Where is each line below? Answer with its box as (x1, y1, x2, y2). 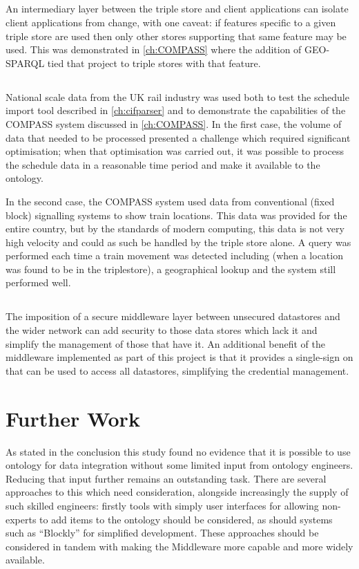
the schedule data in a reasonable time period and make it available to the (6, 157, 320, 171)
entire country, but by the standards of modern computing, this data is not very (6, 221, 345, 236)
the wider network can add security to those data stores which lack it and (6, 323, 318, 337)
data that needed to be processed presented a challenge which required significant (6, 130, 351, 144)
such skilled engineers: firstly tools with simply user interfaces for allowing (6, 498, 319, 512)
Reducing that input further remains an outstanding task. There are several (6, 471, 327, 485)
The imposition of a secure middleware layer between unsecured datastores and (6, 309, 340, 324)
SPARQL (6, 55, 45, 70)
